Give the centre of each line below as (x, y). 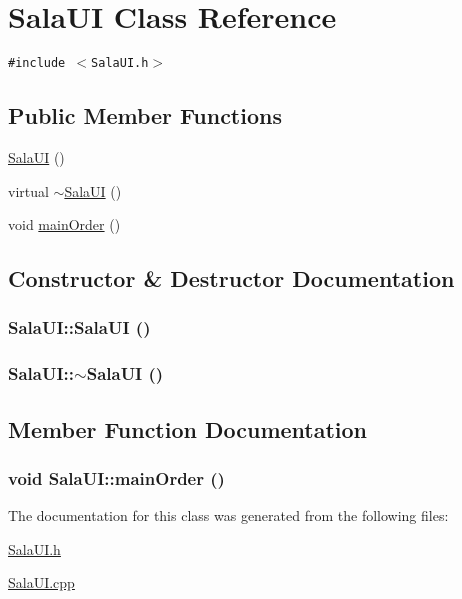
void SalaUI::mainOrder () (116, 477)
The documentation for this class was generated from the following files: (228, 515)
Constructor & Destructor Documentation (231, 278)
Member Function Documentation (188, 428)
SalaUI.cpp (41, 582)
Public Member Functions (145, 115)
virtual (28, 190)
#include (37, 63)
